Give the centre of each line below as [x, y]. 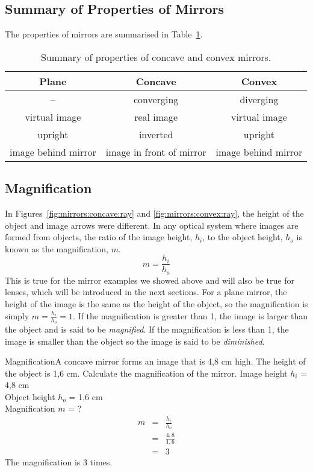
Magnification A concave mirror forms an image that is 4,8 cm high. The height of [155, 361]
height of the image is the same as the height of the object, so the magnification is [156, 304]
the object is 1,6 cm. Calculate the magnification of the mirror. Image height [146, 373]
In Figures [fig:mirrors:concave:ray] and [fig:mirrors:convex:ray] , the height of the [154, 213]
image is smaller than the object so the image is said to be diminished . [135, 341]
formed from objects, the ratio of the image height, [99, 237]
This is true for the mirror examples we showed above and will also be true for [150, 280]
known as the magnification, [57, 248]
